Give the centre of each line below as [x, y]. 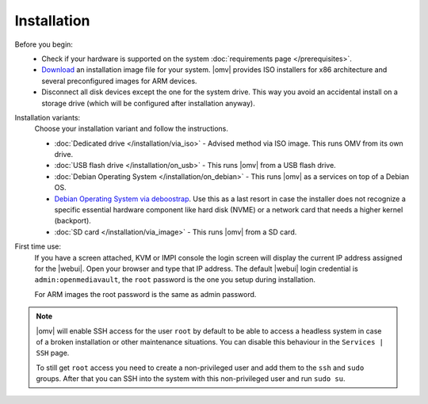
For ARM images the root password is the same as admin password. [145, 294]
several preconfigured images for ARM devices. [119, 81]
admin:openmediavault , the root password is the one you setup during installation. [175, 280]
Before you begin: [44, 44]
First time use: [38, 246]
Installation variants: [48, 117]
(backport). [73, 221]
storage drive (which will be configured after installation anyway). [148, 103]
